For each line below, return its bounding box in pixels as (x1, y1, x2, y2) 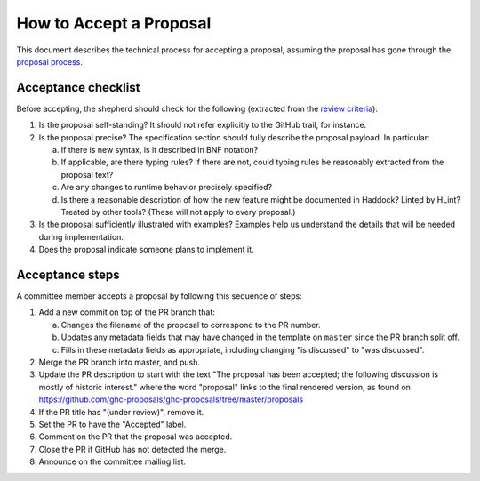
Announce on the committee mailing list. (38, 456, 187, 467)
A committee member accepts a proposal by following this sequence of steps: (16, 291, 302, 301)
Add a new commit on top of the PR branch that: (38, 307, 215, 317)
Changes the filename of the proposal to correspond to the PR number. (60, 319, 321, 330)
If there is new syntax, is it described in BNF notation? (60, 145, 259, 156)
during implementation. (38, 231, 124, 242)
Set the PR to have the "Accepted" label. (38, 419, 187, 429)
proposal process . (16, 56, 84, 67)
